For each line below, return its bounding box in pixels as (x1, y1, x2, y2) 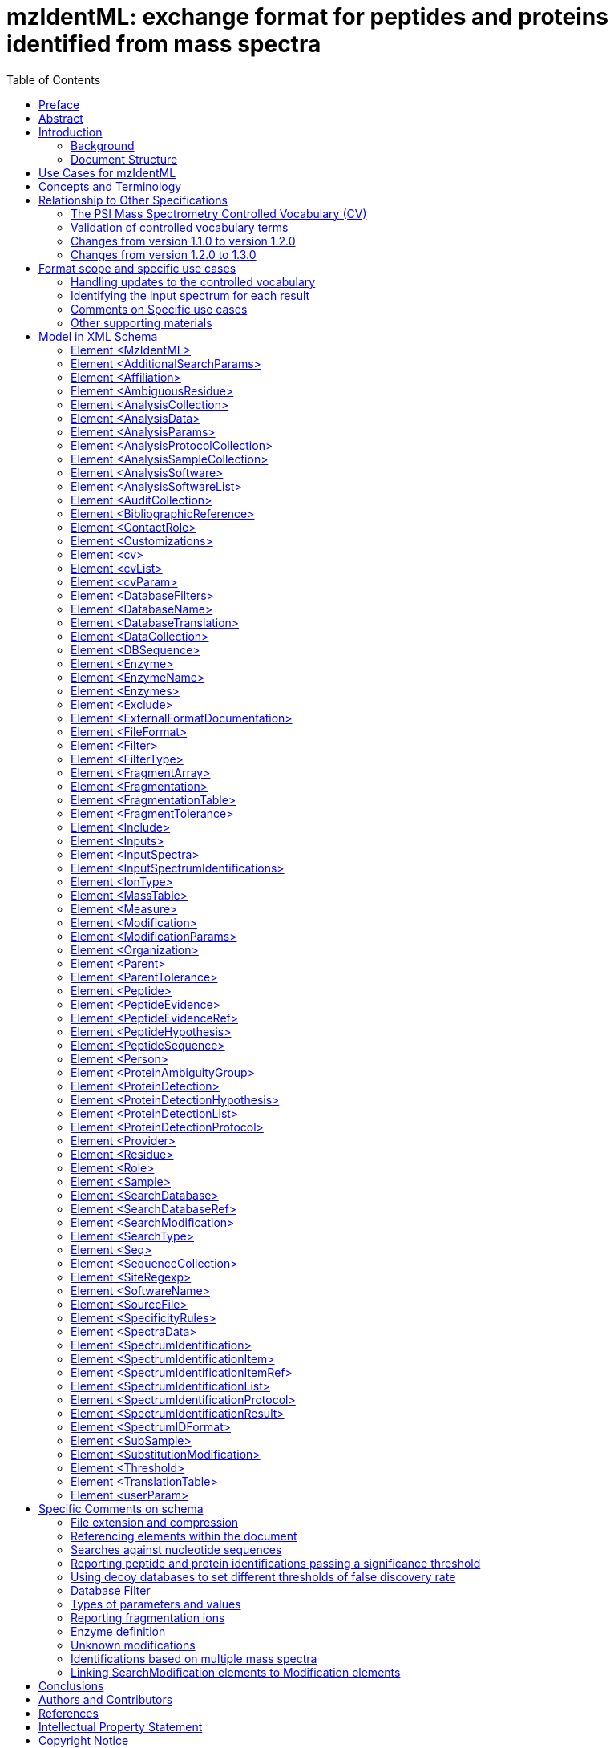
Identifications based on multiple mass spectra (71, 1651, 317, 1665)
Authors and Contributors (38, 1692, 173, 1706)
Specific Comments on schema (38, 1501, 204, 1515)
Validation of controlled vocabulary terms (71, 220, 289, 234)
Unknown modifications (71, 1637, 196, 1652)
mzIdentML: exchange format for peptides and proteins (6, 3, 608, 30)
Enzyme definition (71, 1624, 166, 1638)
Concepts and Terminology (38, 179, 182, 193)
